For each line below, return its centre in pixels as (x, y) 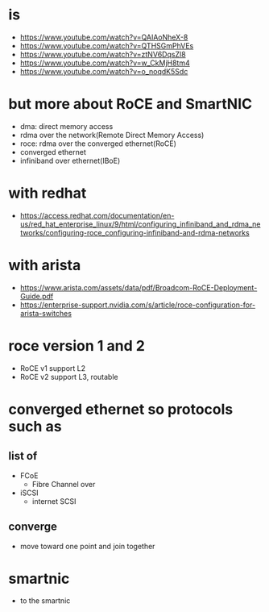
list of (23, 456)
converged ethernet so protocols (121, 409)
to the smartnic (45, 601)
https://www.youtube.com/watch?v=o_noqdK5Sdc (104, 71)
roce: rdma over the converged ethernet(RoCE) (98, 144)
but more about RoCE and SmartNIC (130, 104)
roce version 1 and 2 (77, 346)
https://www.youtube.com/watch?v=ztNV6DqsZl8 (103, 54)
